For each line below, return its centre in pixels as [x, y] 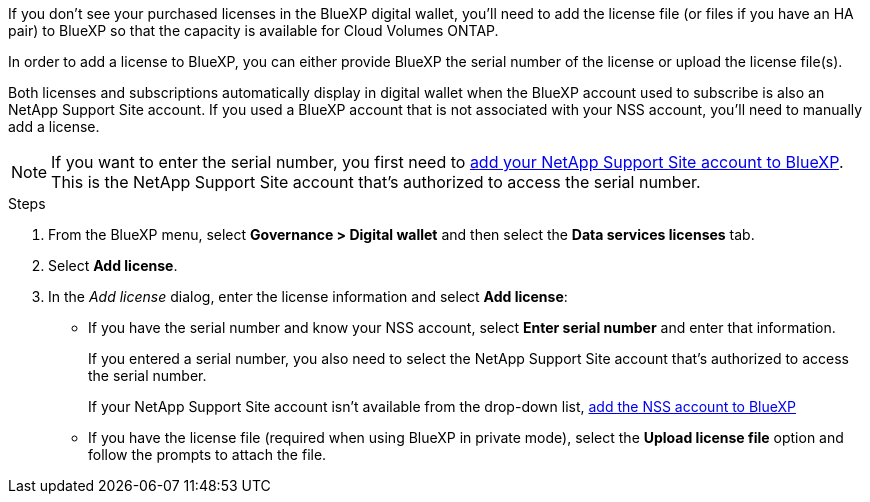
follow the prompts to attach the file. [207, 454]
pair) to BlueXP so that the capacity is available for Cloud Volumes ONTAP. [253, 30]
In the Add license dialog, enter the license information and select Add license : [308, 296]
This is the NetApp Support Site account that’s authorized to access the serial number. [376, 182]
